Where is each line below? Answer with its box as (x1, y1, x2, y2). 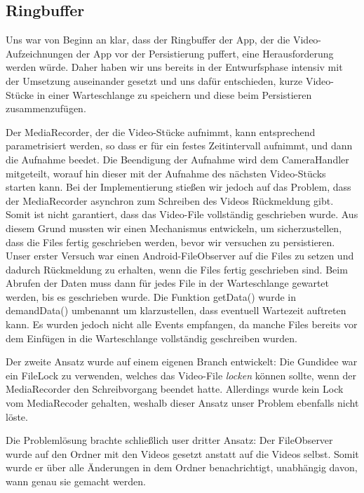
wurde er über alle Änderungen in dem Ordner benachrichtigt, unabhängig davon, (6, 460, 358, 475)
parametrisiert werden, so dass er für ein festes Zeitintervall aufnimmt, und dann (6, 138, 353, 153)
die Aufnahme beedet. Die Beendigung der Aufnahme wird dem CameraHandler (6, 151, 349, 166)
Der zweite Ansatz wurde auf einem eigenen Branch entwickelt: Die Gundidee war (6, 354, 358, 369)
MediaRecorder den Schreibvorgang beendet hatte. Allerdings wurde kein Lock (6, 381, 344, 396)
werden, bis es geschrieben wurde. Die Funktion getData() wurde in (6, 289, 296, 304)
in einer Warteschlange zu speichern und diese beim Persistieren (36, 87, 312, 102)
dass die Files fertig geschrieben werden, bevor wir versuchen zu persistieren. (6, 234, 335, 249)
